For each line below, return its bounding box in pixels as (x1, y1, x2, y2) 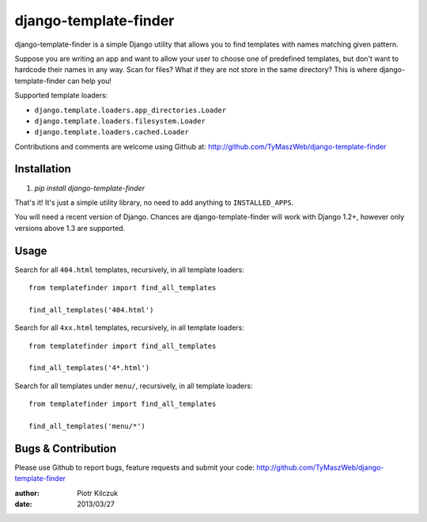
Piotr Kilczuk (77, 488, 119, 497)
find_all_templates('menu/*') (28, 422, 146, 430)
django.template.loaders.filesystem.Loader (34, 116, 206, 126)
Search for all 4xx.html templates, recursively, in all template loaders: (14, 323, 244, 332)
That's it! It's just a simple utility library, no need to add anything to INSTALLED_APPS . (14, 198, 294, 207)
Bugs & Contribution (14, 441, 117, 455)
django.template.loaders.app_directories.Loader (34, 105, 227, 115)
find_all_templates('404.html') (28, 305, 154, 314)
